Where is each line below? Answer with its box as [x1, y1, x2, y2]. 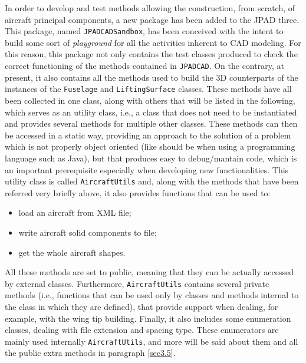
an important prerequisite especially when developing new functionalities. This [5, 163, 289, 176]
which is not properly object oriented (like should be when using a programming [5, 140, 295, 153]
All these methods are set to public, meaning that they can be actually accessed [5, 266, 294, 278]
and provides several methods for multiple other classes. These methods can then [5, 117, 298, 130]
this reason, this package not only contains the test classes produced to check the [5, 48, 298, 60]
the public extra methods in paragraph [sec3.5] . [5, 346, 176, 359]
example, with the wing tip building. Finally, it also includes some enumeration [5, 312, 291, 324]
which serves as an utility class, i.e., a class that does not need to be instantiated [5, 105, 297, 118]
